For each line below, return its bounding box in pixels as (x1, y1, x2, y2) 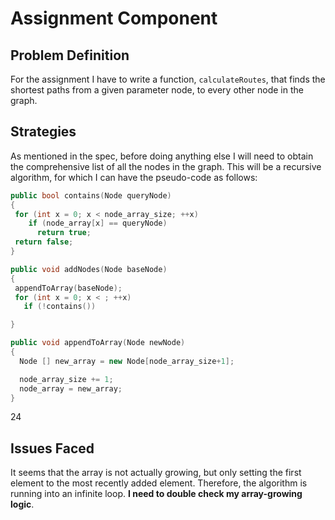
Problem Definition (10, 47, 130, 64)
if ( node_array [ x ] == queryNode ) (28, 218, 168, 229)
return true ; (36, 228, 92, 238)
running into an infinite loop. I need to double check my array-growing (10, 488, 303, 500)
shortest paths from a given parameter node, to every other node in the (10, 84, 304, 96)
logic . (10, 498, 35, 511)
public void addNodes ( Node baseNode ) (10, 264, 168, 274)
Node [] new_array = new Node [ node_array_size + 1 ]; (19, 356, 235, 366)
